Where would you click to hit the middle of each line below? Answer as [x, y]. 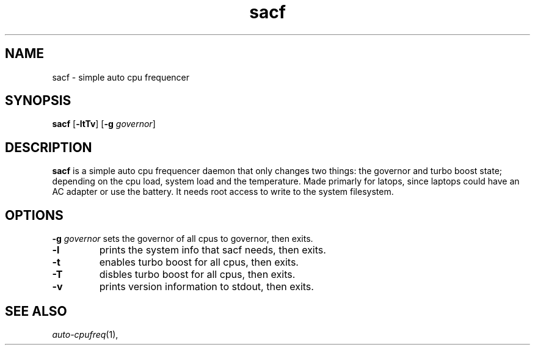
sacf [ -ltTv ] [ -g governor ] [104, 124]
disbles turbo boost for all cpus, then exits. [197, 275]
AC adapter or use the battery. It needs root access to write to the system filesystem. [223, 192]
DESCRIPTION [49, 147]
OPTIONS [34, 215]
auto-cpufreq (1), [85, 334]
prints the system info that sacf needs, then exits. [213, 250]
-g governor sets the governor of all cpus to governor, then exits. [183, 239]
